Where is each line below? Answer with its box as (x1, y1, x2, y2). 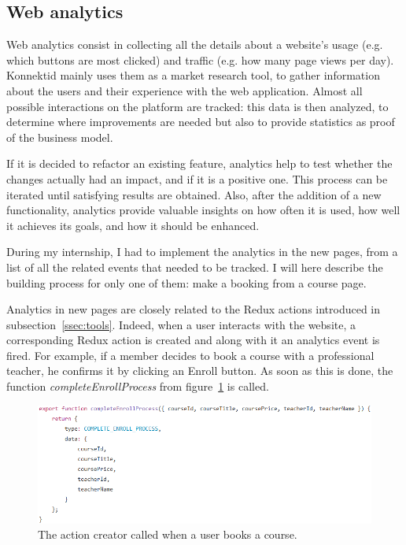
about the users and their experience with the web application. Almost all (6, 82, 363, 98)
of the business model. (6, 128, 113, 145)
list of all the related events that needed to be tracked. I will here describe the (6, 258, 383, 275)
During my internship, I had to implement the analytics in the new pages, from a (6, 243, 398, 260)
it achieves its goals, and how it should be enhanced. (6, 217, 260, 233)
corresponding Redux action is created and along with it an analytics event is (6, 332, 380, 348)
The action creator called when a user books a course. (38, 526, 297, 543)
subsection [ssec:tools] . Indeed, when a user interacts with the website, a (6, 316, 356, 332)
